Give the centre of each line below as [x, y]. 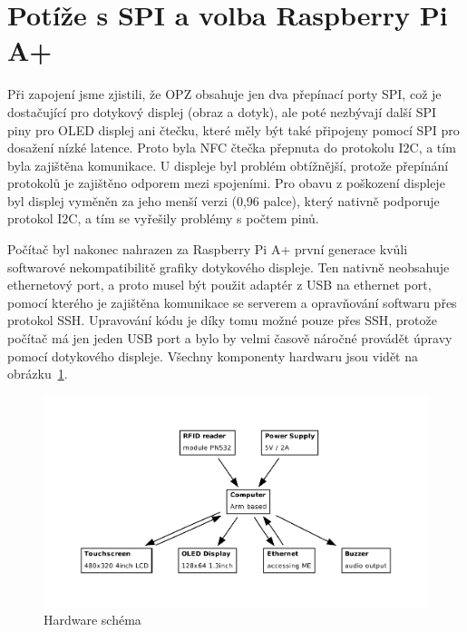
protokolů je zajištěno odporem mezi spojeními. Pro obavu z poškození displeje [226, 183]
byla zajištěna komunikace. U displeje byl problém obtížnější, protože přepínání [228, 165]
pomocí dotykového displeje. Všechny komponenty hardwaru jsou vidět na [213, 355]
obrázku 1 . [38, 374]
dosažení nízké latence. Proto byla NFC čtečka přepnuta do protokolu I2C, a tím [232, 148]
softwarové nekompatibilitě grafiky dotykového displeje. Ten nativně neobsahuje [229, 267]
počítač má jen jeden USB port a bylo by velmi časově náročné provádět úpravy [230, 338]
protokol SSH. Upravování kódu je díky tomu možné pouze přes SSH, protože [222, 320]
